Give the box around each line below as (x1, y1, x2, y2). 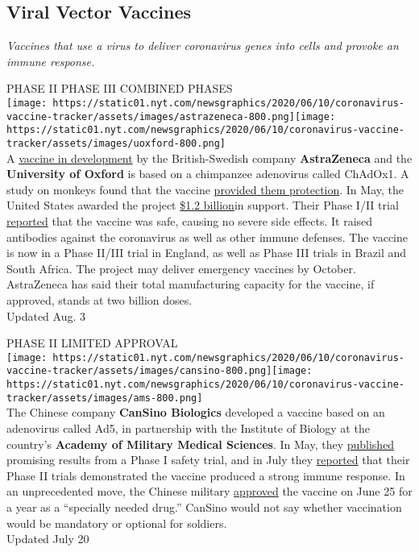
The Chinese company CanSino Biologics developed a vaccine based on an (6, 404, 385, 421)
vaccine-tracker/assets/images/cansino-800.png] (6, 365, 272, 377)
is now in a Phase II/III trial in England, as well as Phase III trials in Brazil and (6, 244, 407, 261)
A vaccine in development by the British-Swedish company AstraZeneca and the (6, 149, 413, 166)
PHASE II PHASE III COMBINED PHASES (6, 80, 233, 97)
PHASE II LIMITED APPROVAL (6, 334, 178, 351)
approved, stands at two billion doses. (6, 291, 193, 308)
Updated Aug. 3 (6, 307, 86, 324)
